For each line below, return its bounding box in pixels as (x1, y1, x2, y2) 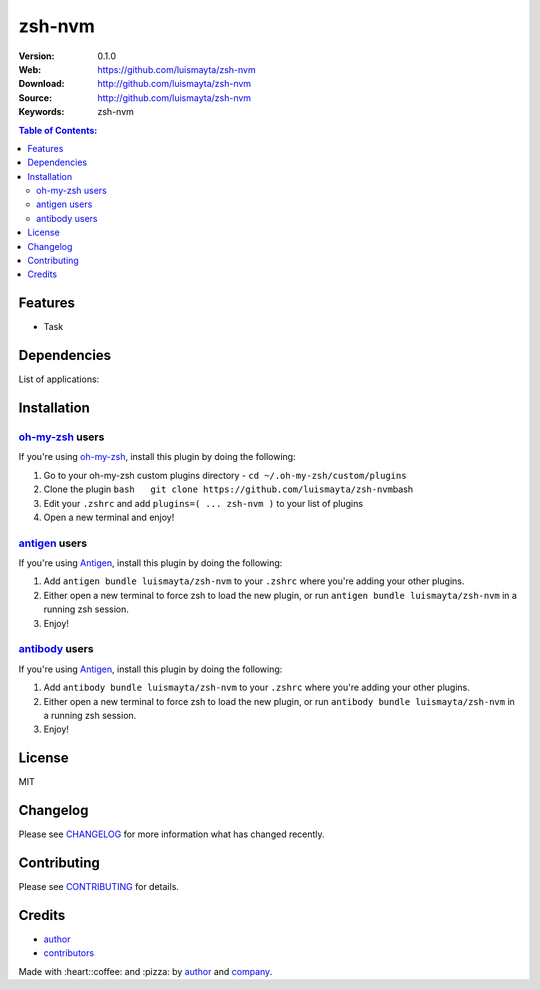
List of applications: (18, 373, 100, 385)
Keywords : (18, 106, 65, 118)
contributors (43, 947, 95, 959)
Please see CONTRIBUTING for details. (18, 881, 180, 893)
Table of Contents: (18, 124, 98, 136)
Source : (18, 91, 53, 104)
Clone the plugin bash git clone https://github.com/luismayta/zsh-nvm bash (43, 483, 414, 495)
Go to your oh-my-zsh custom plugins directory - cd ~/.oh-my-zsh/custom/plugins (43, 469, 407, 481)
